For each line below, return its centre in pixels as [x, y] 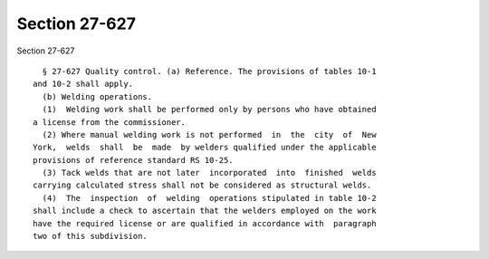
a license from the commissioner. [109, 122]
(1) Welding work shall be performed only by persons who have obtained [209, 110]
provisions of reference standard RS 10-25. [134, 160]
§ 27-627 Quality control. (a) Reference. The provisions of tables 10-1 [209, 71]
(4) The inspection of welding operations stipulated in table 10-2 [209, 198]
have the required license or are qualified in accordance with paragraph [205, 223]
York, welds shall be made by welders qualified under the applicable [205, 148]
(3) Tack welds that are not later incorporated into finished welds [209, 173]
